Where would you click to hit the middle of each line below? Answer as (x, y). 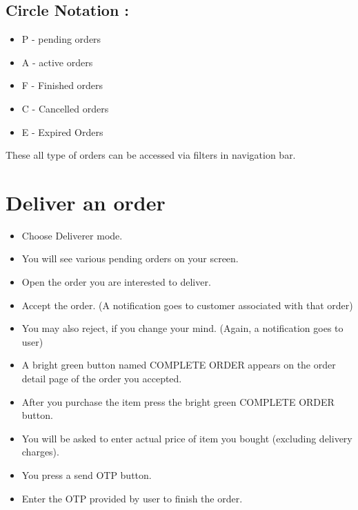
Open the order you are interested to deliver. (116, 282)
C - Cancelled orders (65, 108)
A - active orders (57, 62)
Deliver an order (86, 202)
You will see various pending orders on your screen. (130, 258)
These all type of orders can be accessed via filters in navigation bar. (151, 155)
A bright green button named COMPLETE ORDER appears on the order (179, 365)
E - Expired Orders (62, 131)
